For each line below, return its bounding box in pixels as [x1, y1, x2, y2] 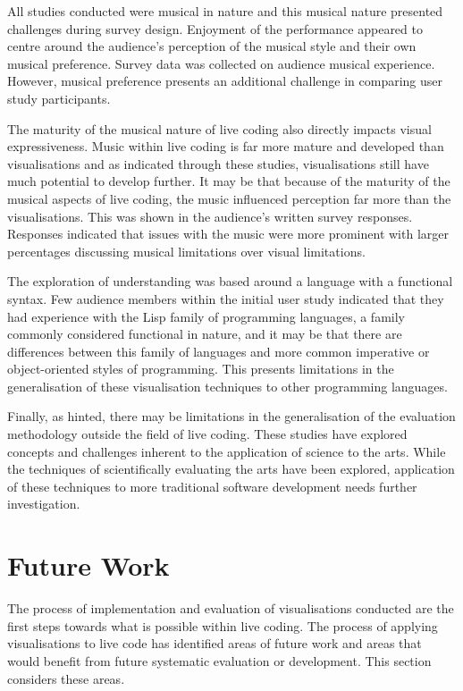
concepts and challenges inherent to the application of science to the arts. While [7, 442, 446, 460]
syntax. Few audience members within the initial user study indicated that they [7, 289, 444, 308]
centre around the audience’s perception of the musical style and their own [7, 37, 417, 55]
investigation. [7, 494, 80, 513]
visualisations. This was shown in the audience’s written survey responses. [7, 206, 413, 225]
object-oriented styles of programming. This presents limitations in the [7, 359, 394, 378]
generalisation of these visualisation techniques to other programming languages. [7, 376, 448, 395]
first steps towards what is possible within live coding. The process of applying [7, 616, 438, 635]
